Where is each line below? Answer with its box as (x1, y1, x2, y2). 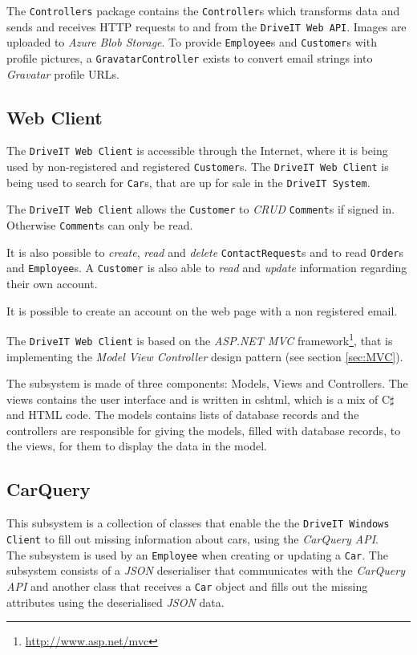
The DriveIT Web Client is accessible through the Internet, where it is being (6, 142, 388, 159)
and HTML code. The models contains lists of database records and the (6, 406, 359, 423)
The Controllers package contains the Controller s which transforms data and (6, 2, 400, 18)
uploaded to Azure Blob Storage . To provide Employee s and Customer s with (6, 34, 377, 51)
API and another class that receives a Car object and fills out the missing (6, 577, 368, 594)
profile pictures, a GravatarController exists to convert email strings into (6, 49, 373, 66)
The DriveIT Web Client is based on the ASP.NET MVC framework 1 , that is (6, 330, 393, 348)
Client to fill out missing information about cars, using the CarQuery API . (6, 530, 379, 547)
